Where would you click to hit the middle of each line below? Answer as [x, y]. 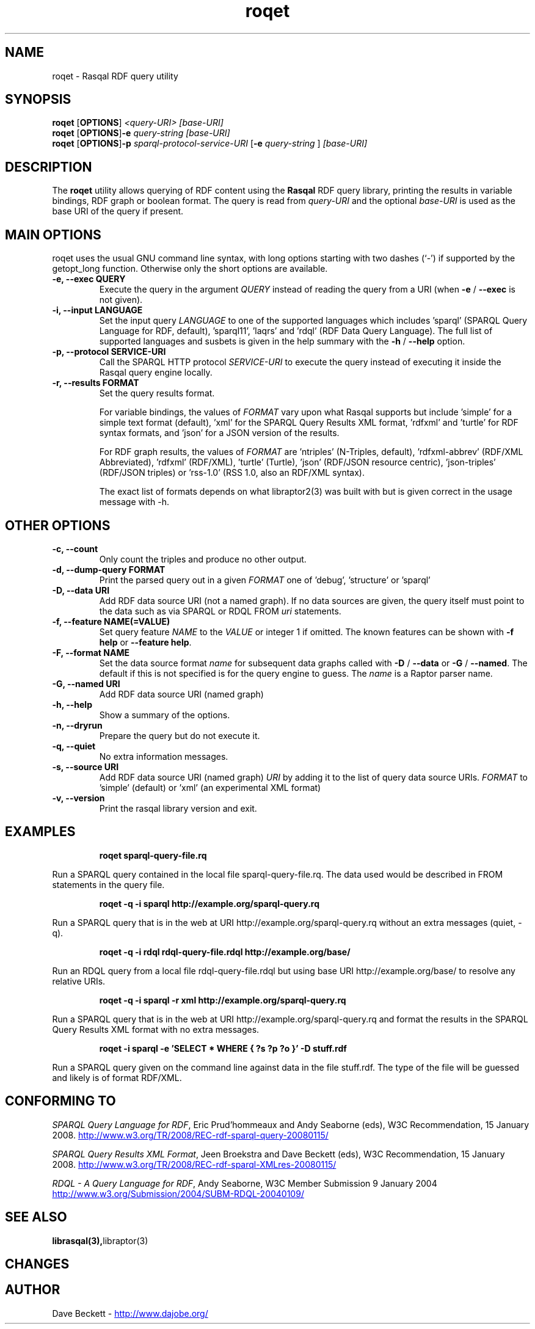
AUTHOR [33, 1290]
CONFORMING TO [60, 1101]
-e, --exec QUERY [89, 279]
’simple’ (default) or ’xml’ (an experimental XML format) [210, 787]
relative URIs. [79, 981]
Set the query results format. [157, 393]
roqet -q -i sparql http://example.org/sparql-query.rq [209, 903]
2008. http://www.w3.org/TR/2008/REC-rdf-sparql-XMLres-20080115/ [194, 1164]
